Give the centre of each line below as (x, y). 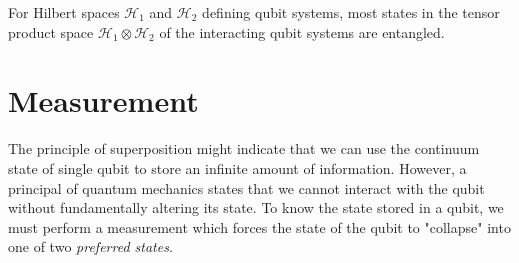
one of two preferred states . (90, 246)
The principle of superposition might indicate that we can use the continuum (244, 148)
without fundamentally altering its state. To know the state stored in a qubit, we (256, 207)
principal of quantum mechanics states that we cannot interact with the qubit (246, 187)
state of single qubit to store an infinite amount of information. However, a (237, 167)
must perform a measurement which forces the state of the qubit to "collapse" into (259, 226)
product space (51, 31)
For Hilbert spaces (64, 12)
